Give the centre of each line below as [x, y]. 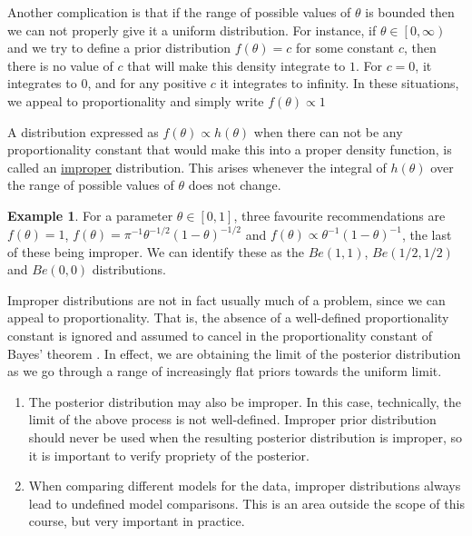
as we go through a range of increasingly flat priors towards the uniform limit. [225, 371]
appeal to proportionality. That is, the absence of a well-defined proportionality [228, 318]
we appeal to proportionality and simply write [136, 100]
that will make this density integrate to [236, 65]
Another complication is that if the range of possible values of [179, 12]
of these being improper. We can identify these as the [156, 251]
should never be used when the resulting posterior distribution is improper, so [246, 437]
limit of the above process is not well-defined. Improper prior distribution [232, 419]
